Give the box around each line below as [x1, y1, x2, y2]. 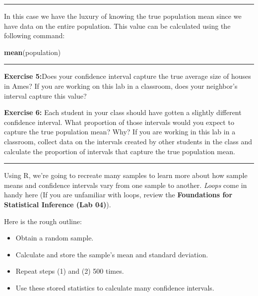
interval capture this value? [4, 90, 87, 101]
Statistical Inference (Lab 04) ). [4, 199, 111, 209]
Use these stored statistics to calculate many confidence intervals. [15, 282, 214, 293]
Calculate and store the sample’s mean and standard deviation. [15, 249, 208, 259]
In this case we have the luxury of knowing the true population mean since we [4, 11, 242, 21]
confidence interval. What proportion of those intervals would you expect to [4, 117, 234, 127]
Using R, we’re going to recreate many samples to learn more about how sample [4, 170, 248, 180]
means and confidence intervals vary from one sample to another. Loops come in [4, 179, 247, 190]
